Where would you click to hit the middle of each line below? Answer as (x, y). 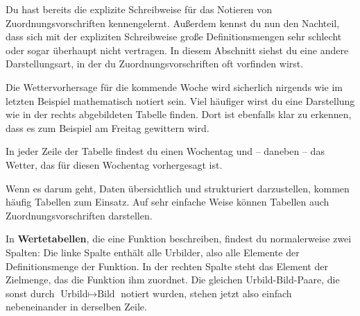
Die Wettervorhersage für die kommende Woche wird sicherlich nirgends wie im (174, 86)
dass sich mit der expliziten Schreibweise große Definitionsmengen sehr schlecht (174, 36)
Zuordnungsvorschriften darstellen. (79, 215)
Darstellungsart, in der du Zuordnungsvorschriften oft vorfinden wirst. (155, 64)
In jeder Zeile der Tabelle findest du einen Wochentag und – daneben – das (165, 151)
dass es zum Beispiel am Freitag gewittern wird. (108, 127)
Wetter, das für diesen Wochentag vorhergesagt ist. (114, 164)
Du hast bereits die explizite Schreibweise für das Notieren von (139, 9)
